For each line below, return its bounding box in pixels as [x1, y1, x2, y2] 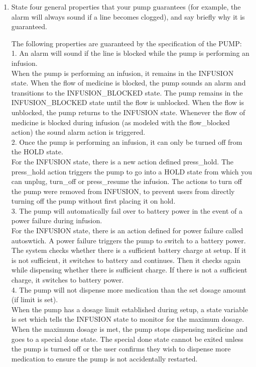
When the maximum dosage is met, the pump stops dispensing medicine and [11, 324, 248, 334]
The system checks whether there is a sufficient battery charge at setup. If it [11, 245, 246, 255]
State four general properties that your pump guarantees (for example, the [11, 2, 241, 12]
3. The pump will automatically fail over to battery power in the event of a [11, 205, 242, 216]
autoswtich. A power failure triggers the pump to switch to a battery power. [11, 235, 246, 245]
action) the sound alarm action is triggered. [11, 127, 146, 137]
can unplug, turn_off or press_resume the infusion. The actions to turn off [11, 176, 242, 187]
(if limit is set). [11, 294, 58, 305]
